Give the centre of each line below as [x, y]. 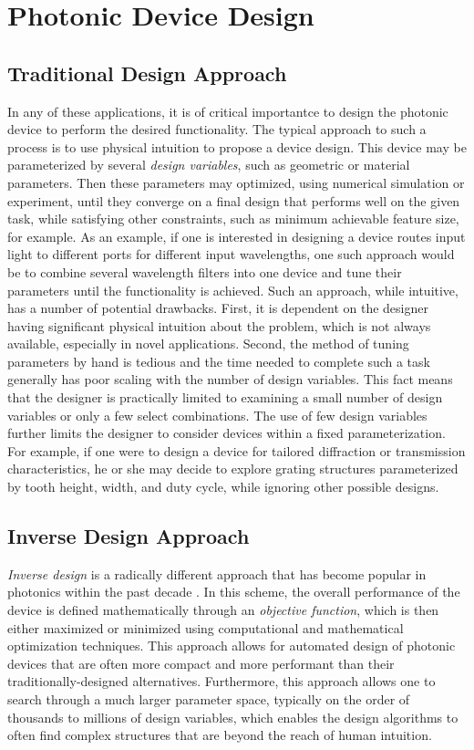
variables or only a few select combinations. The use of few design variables [217, 415]
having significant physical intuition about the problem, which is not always [219, 325]
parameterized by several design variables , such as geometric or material [209, 165]
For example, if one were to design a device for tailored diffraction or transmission [237, 450]
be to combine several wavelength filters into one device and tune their [205, 271]
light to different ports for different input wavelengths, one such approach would [231, 254]
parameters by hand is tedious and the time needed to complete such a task [219, 361]
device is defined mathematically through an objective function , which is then [223, 610]
